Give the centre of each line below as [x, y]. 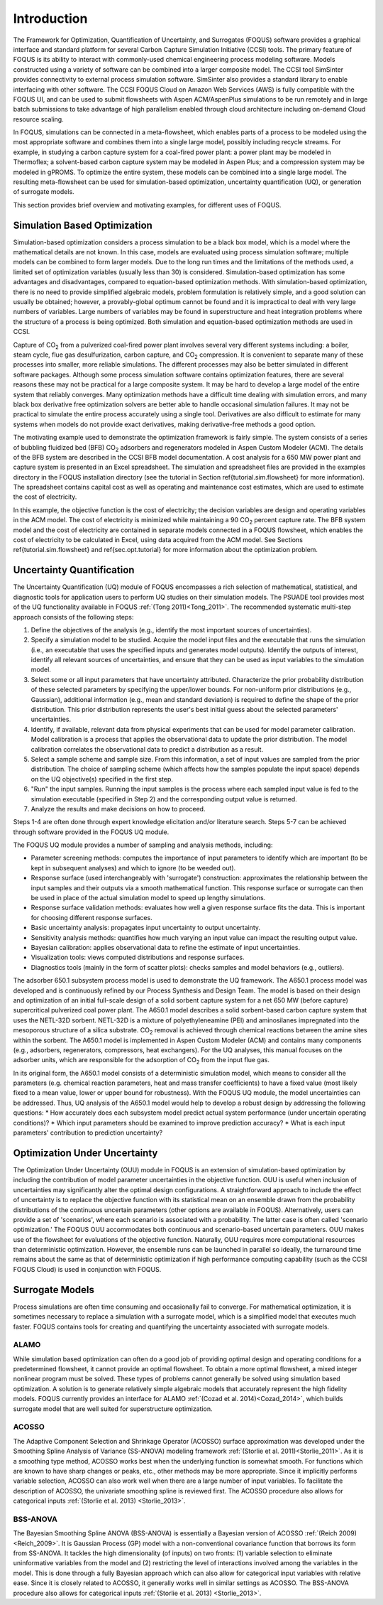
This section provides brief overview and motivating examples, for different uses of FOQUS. [147, 205]
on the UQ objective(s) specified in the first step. [102, 779]
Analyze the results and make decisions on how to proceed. [118, 809]
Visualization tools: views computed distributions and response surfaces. [138, 957]
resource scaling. [38, 119]
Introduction [50, 18]
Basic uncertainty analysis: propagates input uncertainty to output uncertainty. [146, 928]
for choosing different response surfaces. [91, 917]
